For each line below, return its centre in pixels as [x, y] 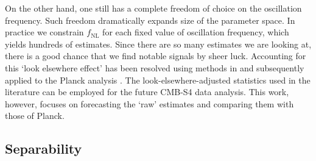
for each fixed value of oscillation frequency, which [196, 32]
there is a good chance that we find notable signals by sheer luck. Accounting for [156, 56]
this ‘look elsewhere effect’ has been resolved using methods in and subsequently [155, 67]
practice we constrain [44, 32]
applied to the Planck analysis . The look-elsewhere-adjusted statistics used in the [158, 80]
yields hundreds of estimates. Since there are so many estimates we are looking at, [158, 44]
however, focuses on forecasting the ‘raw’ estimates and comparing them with [149, 103]
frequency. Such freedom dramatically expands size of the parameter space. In [150, 20]
